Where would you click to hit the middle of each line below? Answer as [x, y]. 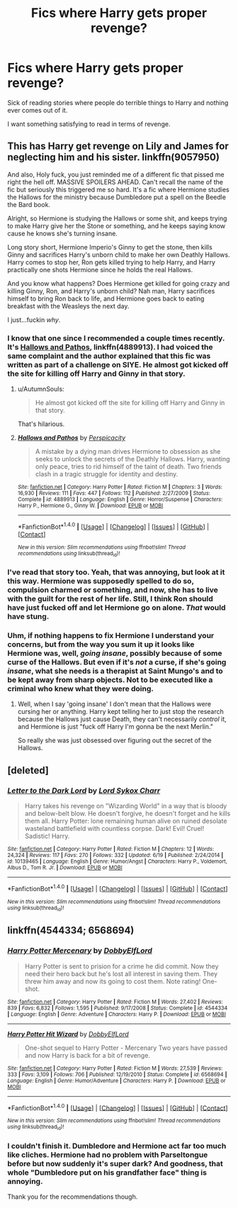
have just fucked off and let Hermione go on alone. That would [117, 608]
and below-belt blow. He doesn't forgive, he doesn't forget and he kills [127, 813]
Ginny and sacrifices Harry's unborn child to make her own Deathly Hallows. [119, 255]
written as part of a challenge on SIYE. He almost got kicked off [118, 364]
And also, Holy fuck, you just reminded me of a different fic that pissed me [116, 174]
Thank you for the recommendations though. [73, 1197]
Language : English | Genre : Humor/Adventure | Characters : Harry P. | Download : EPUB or [117, 1080]
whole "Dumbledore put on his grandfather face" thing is [107, 1173]
